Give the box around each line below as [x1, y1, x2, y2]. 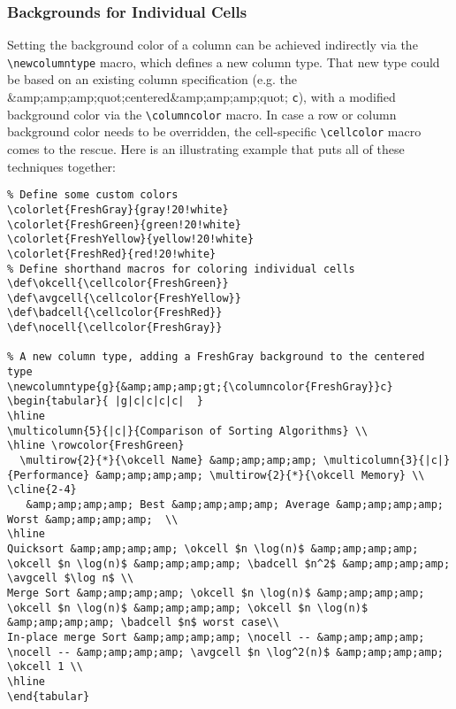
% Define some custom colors [7, 189, 179, 202]
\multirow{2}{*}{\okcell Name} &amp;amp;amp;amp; [19, 454, 317, 467]
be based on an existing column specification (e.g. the [7, 70, 298, 89]
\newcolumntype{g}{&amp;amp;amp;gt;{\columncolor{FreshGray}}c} [7, 380, 393, 393]
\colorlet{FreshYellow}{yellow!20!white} [7, 233, 255, 246]
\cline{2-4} [7, 483, 77, 497]
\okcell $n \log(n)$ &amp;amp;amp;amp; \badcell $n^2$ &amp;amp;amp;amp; [7, 557, 451, 570]
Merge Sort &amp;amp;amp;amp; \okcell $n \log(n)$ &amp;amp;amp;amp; [7, 586, 425, 599]
